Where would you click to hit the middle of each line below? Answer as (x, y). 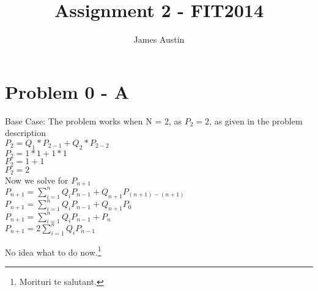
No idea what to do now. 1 (53, 251)
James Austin (159, 39)
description (26, 133)
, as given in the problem (256, 120)
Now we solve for (37, 180)
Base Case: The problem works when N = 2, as (94, 120)
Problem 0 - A (67, 91)
